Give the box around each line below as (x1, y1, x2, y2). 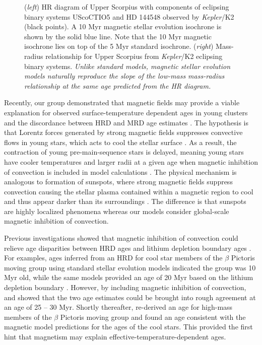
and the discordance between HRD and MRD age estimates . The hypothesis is (4, 117, 249, 127)
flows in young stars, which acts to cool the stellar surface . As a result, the (4, 136, 237, 147)
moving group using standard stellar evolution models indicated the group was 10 (4, 262, 256, 272)
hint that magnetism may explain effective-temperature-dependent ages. (4, 331, 226, 341)
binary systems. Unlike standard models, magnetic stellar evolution (24, 60, 231, 71)
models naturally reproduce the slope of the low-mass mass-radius (24, 71, 225, 81)
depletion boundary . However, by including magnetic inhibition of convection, (4, 282, 246, 293)
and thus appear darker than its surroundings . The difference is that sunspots (4, 196, 246, 206)
